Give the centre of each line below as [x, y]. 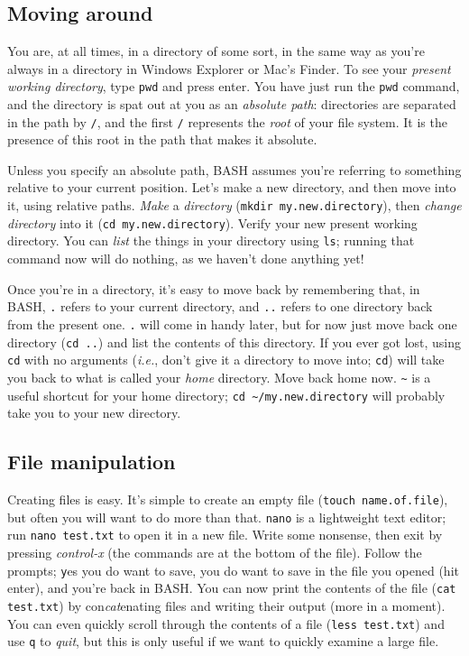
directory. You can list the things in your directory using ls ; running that [211, 240]
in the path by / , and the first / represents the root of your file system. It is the [227, 121]
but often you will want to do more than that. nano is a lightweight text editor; [227, 517]
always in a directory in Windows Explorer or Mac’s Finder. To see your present [229, 68]
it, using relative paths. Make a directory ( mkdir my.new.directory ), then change [234, 205]
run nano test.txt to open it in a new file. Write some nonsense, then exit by [225, 535]
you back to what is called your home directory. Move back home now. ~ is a [219, 377]
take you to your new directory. [94, 413]
